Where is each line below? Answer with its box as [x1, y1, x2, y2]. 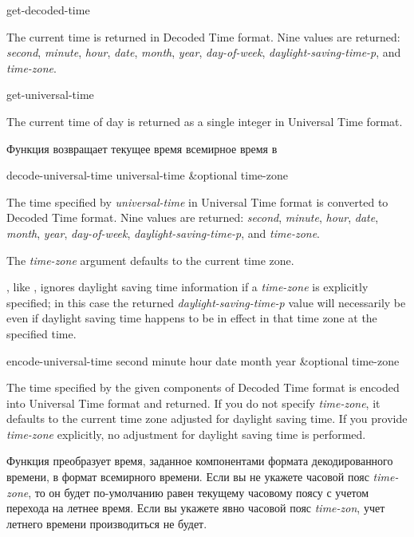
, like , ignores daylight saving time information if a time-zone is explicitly [6, 278, 369, 295]
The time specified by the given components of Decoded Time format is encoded [6, 379, 400, 396]
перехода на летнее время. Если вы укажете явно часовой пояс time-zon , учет [6, 499, 385, 516]
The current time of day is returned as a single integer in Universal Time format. [6, 113, 403, 129]
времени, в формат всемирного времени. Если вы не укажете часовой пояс [6, 468, 369, 485]
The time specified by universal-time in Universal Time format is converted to [6, 193, 388, 210]
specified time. [6, 325, 77, 342]
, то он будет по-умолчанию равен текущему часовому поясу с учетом [28, 484, 369, 500]
